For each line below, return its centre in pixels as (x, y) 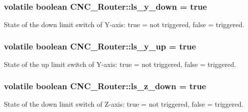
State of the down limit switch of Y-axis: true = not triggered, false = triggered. (124, 24)
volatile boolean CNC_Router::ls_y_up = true (100, 46)
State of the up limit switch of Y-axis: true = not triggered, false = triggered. (120, 64)
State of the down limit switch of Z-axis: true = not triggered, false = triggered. (124, 104)
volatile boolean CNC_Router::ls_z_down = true (105, 86)
